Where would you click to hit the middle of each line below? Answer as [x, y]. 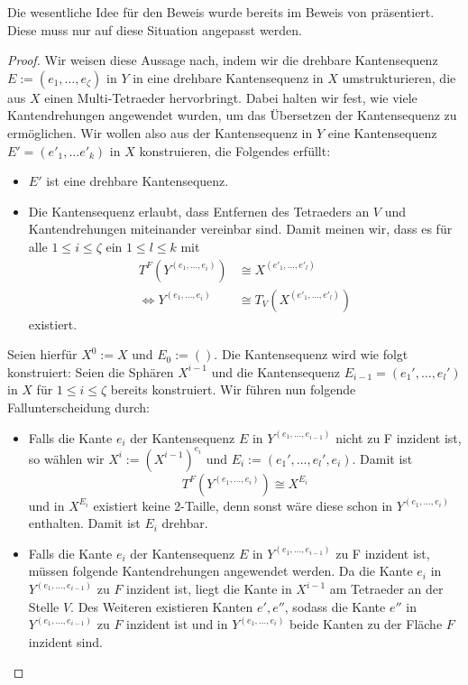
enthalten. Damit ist [84, 523]
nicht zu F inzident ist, [399, 437]
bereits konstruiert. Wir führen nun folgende [233, 389]
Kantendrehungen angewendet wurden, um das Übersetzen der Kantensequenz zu [232, 115]
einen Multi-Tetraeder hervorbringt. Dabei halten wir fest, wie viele [231, 97]
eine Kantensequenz [382, 132]
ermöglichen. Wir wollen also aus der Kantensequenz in [160, 132]
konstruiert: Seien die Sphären [91, 371]
